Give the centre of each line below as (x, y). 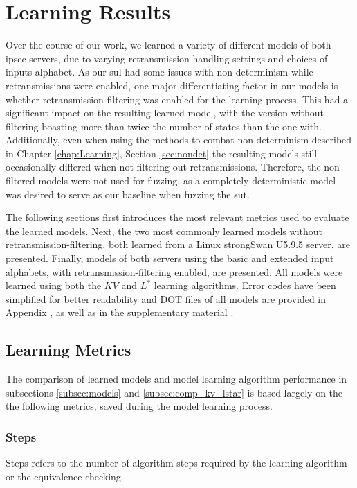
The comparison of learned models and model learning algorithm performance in (176, 379)
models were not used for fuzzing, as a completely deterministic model (187, 181)
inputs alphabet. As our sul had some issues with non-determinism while (159, 72)
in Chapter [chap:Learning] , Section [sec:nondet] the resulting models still (162, 153)
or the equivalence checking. (65, 476)
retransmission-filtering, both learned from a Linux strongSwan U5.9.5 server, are (178, 244)
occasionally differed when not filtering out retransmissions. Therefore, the (163, 167)
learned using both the (54, 285)
